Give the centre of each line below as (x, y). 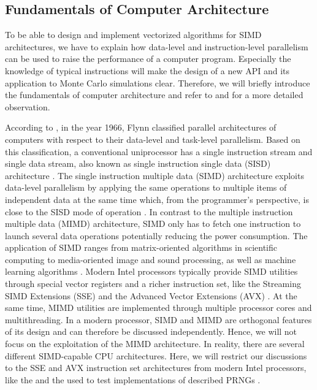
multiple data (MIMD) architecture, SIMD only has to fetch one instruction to (153, 224)
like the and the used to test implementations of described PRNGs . (133, 379)
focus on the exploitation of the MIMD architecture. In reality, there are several (155, 344)
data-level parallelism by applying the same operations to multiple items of (146, 187)
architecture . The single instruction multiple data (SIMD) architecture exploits (155, 175)
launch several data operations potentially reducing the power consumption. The (156, 235)
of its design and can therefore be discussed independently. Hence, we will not (151, 331)
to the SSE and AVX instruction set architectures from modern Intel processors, (156, 368)
